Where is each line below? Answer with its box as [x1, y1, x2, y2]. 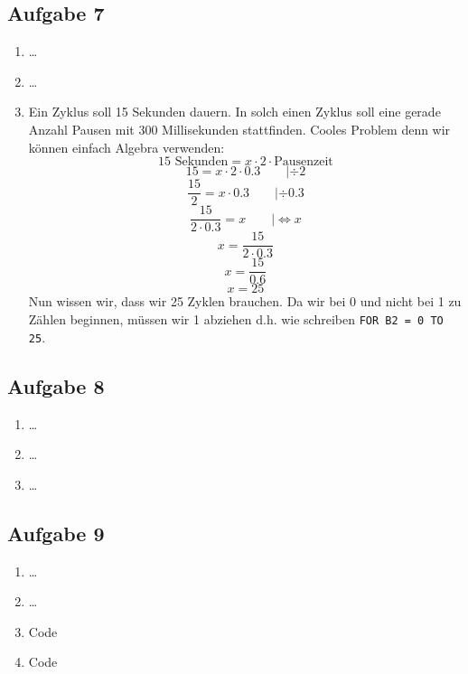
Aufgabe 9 [7, 519, 105, 547]
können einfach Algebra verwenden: [28, 137, 225, 156]
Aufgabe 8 [7, 371, 105, 399]
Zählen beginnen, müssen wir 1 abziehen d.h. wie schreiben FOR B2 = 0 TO [28, 310, 444, 329]
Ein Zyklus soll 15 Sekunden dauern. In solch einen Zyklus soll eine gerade [28, 102, 441, 121]
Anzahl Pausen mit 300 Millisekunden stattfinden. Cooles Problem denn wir [28, 119, 451, 138]
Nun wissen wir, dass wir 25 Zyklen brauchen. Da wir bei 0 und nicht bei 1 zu [28, 292, 462, 311]
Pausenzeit [274, 155, 333, 169]
